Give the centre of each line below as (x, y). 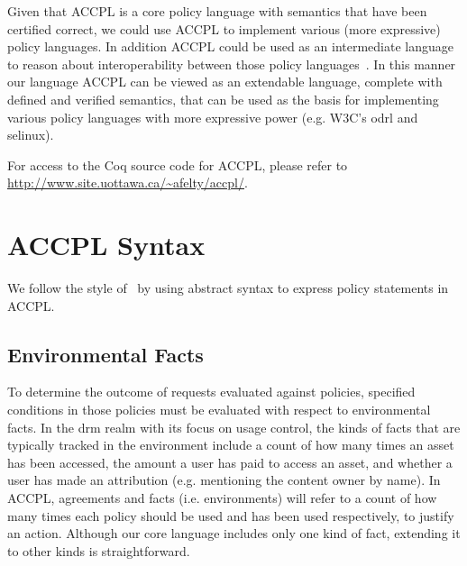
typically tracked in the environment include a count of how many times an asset (231, 445)
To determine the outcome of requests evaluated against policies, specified (211, 392)
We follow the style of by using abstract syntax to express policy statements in (228, 288)
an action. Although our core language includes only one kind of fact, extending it (234, 533)
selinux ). (31, 135)
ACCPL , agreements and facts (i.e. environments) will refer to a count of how (222, 498)
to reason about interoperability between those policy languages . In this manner (232, 64)
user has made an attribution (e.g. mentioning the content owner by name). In (224, 480)
